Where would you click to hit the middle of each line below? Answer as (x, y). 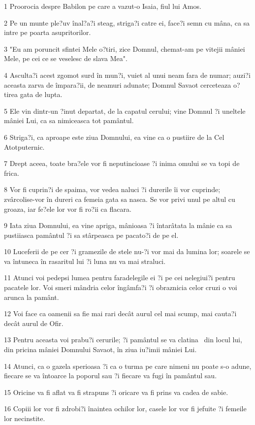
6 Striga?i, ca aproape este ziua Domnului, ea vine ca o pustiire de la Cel (114, 137)
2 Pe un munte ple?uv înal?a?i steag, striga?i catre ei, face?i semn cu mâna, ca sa (127, 22)
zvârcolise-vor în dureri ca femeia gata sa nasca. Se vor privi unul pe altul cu (120, 199)
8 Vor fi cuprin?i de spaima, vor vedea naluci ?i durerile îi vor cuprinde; (112, 189)
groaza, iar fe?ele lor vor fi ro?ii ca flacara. (68, 209)
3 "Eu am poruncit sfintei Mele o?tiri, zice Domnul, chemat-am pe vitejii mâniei (125, 49)
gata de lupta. (41, 94)
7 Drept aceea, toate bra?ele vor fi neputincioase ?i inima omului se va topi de (122, 163)
